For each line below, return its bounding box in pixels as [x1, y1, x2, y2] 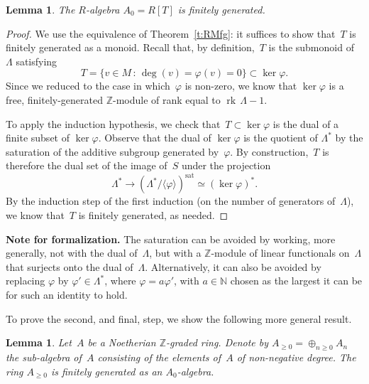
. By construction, [230, 144, 309, 159]
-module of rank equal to [112, 92, 221, 107]
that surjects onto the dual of [6, 259, 133, 274]
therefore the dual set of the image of [6, 158, 167, 173]
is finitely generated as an [50, 363, 163, 378]
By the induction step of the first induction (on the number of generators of [6, 193, 336, 208]
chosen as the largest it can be [230, 273, 363, 288]
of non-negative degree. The [236, 349, 356, 364]
